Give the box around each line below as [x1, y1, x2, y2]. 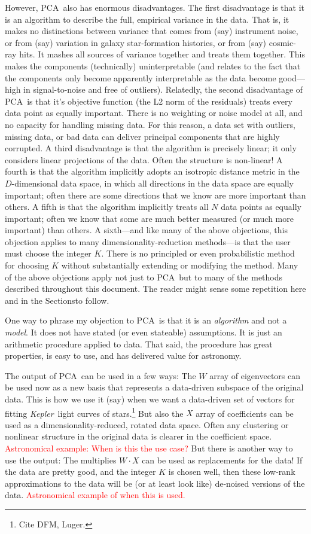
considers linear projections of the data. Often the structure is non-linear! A [5, 153, 283, 166]
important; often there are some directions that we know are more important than [5, 188, 306, 201]
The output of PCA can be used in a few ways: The [5, 369, 196, 382]
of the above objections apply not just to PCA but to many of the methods [5, 270, 283, 283]
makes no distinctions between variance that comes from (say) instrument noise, [5, 25, 298, 37]
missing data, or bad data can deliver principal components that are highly [5, 130, 280, 142]
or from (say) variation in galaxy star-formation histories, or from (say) [5, 36, 267, 48]
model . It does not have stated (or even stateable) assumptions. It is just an [5, 326, 282, 338]
